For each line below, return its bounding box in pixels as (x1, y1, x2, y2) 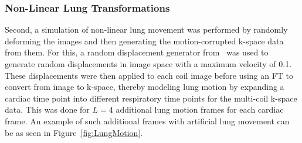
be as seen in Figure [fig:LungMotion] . (5, 126, 143, 138)
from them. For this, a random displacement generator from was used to (5, 46, 269, 58)
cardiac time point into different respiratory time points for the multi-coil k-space (5, 92, 297, 104)
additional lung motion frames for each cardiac (116, 103, 284, 116)
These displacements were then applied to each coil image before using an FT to (5, 69, 294, 81)
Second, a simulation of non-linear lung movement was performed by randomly (5, 23, 288, 36)
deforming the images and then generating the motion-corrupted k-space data (5, 34, 284, 47)
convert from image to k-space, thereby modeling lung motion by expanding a (5, 81, 284, 93)
